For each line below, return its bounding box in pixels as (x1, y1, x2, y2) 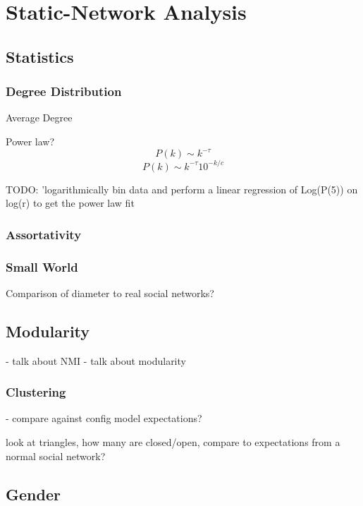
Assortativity (6, 225, 82, 243)
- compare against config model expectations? (6, 411, 202, 426)
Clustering (6, 383, 66, 401)
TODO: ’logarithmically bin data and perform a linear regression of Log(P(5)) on (6, 181, 358, 196)
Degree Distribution (6, 83, 122, 100)
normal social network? (6, 448, 106, 463)
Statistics (6, 45, 74, 67)
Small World (6, 258, 78, 275)
